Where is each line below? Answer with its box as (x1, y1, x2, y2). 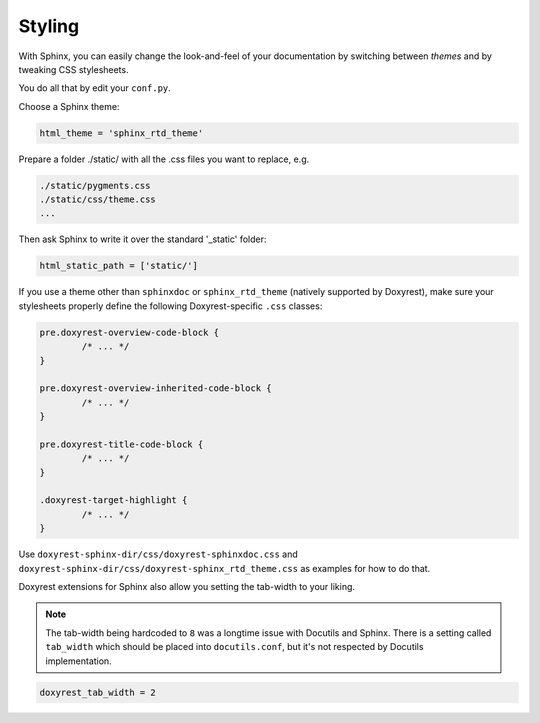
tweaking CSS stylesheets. (18, 63, 129, 75)
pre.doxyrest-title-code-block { (39, 438, 204, 450)
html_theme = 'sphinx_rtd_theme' (39, 127, 204, 139)
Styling (18, 15, 80, 37)
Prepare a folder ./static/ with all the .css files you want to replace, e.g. (18, 153, 310, 165)
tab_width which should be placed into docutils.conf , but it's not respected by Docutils (45, 641, 424, 653)
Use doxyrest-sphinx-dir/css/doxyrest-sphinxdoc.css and (18, 548, 299, 560)
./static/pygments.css (39, 180, 151, 191)
